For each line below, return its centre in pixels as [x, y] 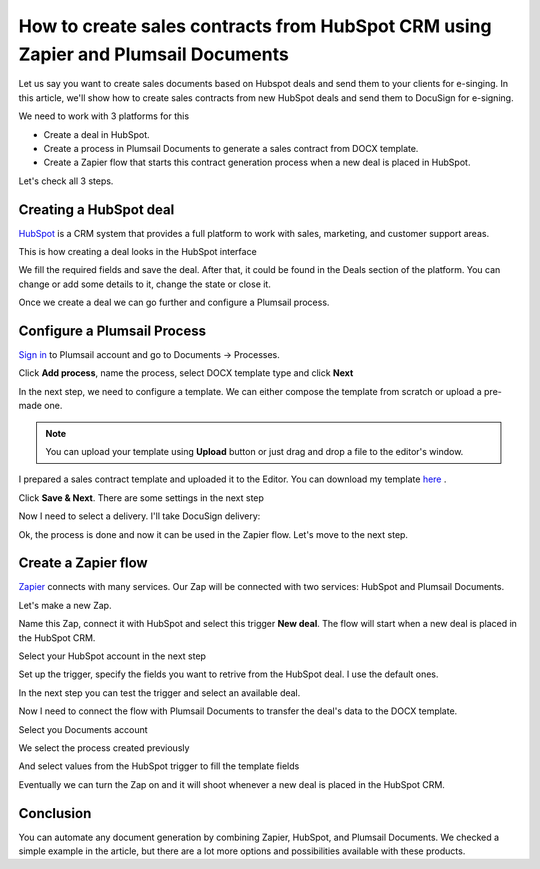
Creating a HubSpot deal [96, 209]
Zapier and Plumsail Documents [153, 54]
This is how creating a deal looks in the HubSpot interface [137, 251]
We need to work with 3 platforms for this [104, 116]
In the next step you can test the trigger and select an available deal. [159, 692]
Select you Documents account [83, 729]
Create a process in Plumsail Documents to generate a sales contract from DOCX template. [231, 148]
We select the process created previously [104, 748]
